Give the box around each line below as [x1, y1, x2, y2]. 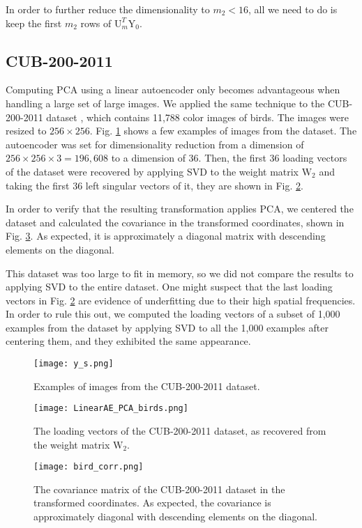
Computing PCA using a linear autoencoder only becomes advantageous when [6, 82, 340, 97]
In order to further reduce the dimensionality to [6, 2, 210, 16]
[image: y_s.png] [33, 359, 114, 369]
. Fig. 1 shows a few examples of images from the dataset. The [89, 123, 357, 138]
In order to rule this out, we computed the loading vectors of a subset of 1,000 [6, 306, 340, 321]
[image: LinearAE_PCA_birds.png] [33, 403, 188, 414]
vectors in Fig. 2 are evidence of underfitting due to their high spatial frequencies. [6, 293, 356, 307]
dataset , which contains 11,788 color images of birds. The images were [46, 109, 349, 124]
